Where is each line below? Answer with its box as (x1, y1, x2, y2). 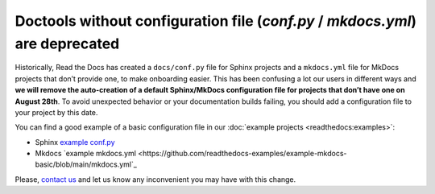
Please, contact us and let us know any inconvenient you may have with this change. (14, 174, 296, 184)
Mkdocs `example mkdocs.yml (35, 149, 137, 159)
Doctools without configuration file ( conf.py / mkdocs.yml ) (14, 12, 417, 30)
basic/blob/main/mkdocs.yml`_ (35, 159, 137, 169)
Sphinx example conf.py (35, 137, 116, 147)
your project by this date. (14, 107, 98, 117)
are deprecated (14, 35, 120, 52)
